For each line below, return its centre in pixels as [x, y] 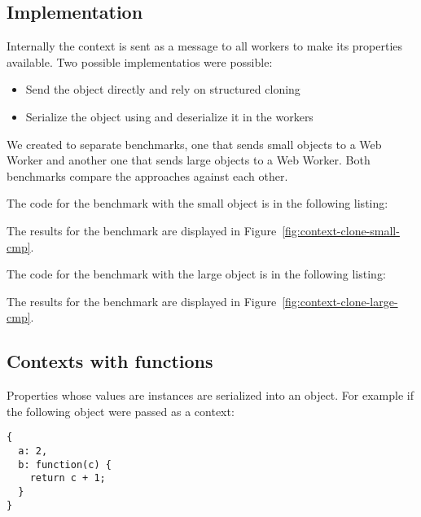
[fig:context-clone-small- [341, 230]
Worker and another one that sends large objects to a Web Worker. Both [189, 160]
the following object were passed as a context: [121, 411]
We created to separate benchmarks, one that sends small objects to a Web [194, 144]
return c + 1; [68, 478]
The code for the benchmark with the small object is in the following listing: [197, 203]
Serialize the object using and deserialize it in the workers [169, 116]
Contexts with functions [110, 361]
